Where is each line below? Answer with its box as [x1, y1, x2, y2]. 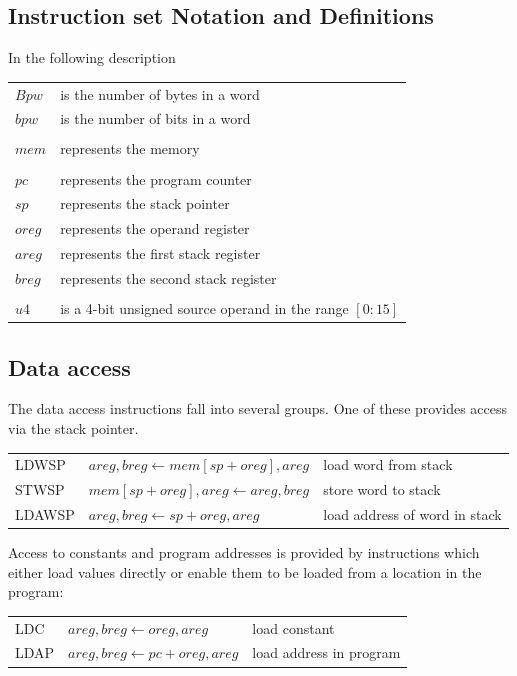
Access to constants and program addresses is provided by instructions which [8, 542, 480, 563]
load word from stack [323, 454, 453, 475]
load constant [252, 617, 335, 638]
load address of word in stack [323, 503, 502, 524]
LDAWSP [15, 503, 75, 524]
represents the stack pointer [60, 193, 230, 214]
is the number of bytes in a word [60, 83, 260, 104]
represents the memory [60, 138, 200, 159]
